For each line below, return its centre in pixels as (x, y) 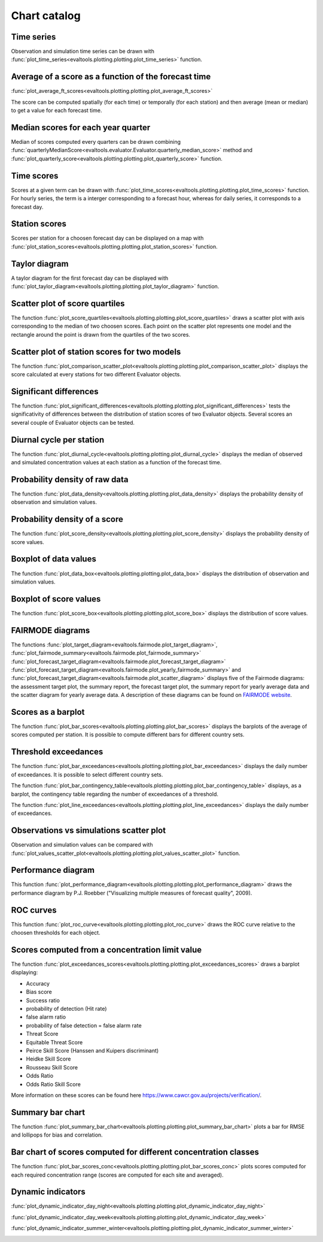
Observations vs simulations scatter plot (89, 831)
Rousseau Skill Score (52, 1067)
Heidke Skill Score (48, 1059)
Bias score (39, 992)
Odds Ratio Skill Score (53, 1084)
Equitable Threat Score (54, 1042)
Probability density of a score (67, 519)
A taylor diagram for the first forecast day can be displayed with (90, 278)
